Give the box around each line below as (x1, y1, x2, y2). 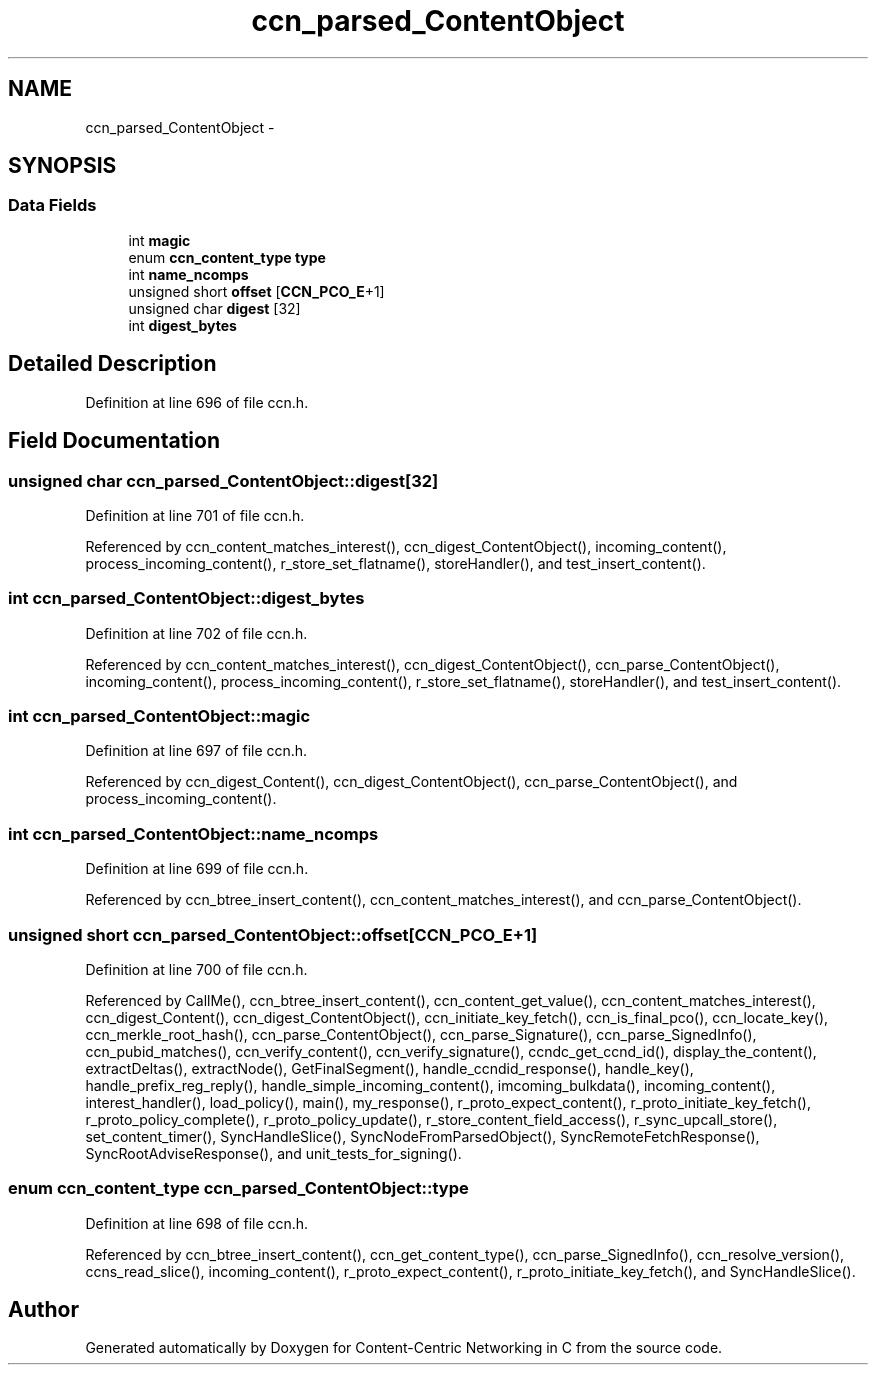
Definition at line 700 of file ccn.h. (85, 960, 308, 978)
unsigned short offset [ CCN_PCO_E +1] (128, 282, 385, 300)
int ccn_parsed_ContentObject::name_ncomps (8, 823, 379, 844)
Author (8, 1297, 79, 1323)
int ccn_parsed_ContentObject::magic (8, 706, 311, 726)
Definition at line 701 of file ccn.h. (85, 506, 305, 524)
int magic (128, 231, 191, 249)
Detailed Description (8, 351, 217, 377)
